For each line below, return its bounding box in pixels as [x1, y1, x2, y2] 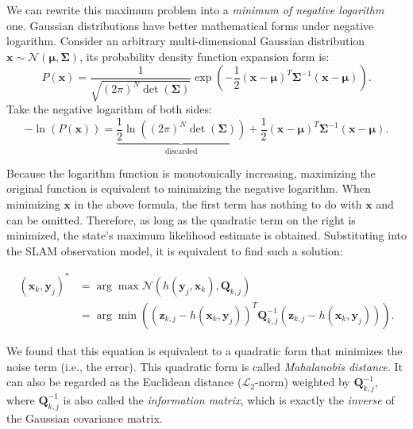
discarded [165, 147, 198, 156]
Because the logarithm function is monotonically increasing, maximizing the [6, 164, 376, 181]
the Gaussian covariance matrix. [6, 409, 163, 426]
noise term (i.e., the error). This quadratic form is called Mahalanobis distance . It [6, 358, 403, 374]
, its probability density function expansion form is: [79, 48, 330, 64]
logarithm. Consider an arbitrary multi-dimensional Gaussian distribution [6, 33, 365, 49]
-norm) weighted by [254, 373, 350, 390]
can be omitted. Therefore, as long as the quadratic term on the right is [6, 211, 356, 228]
